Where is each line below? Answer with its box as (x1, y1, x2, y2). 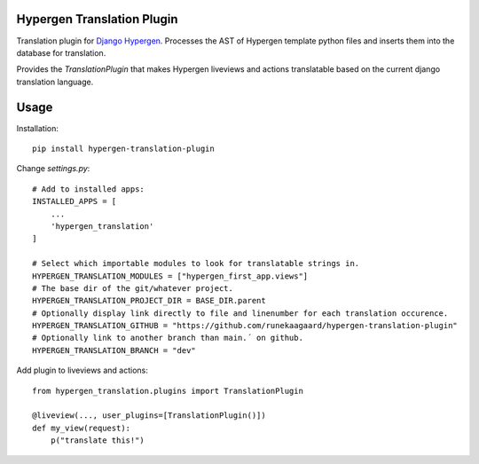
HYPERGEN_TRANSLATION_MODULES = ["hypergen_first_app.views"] (32, 271, 309, 281)
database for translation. (16, 47, 106, 58)
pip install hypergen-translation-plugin (32, 143, 215, 153)
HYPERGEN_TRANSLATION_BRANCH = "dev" (32, 345, 197, 355)
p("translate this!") (50, 436, 145, 445)
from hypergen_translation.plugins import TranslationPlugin (32, 386, 303, 396)
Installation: (16, 122, 59, 133)
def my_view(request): (32, 422, 131, 433)
